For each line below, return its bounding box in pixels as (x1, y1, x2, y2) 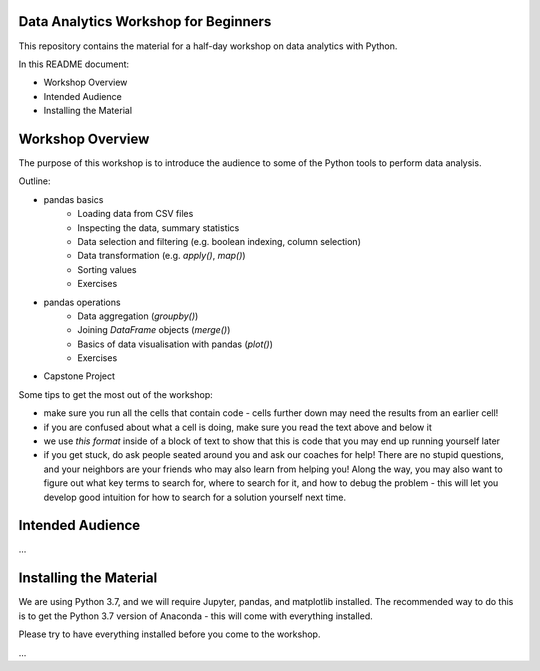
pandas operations (43, 296, 121, 308)
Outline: (18, 175, 51, 187)
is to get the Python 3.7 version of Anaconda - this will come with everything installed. (18, 610, 374, 622)
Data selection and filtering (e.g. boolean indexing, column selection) (77, 235, 362, 247)
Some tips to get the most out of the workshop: (18, 388, 214, 400)
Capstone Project (43, 370, 115, 382)
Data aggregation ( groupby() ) (77, 310, 199, 322)
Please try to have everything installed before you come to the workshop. (18, 628, 321, 640)
